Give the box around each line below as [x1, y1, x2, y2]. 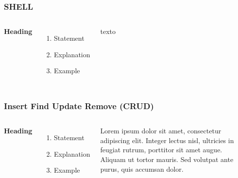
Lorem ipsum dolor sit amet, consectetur [100, 126, 221, 136]
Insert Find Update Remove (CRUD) [4, 99, 154, 112]
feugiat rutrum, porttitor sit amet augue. [100, 145, 222, 155]
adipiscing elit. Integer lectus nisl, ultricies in [100, 135, 234, 145]
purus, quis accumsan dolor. [100, 163, 184, 174]
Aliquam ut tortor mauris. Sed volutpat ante [100, 154, 234, 164]
